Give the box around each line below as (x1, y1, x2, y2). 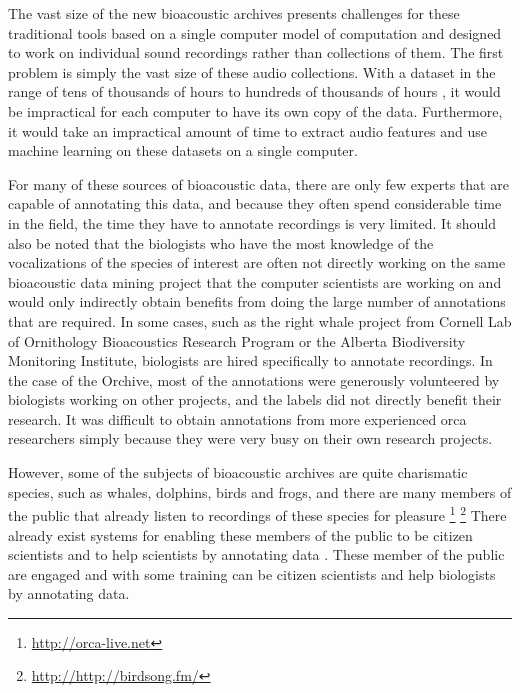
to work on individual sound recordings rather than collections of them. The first (8, 42, 504, 63)
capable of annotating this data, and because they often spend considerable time (8, 193, 502, 214)
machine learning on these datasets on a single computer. (8, 140, 358, 161)
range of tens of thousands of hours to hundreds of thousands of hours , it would (8, 81, 501, 102)
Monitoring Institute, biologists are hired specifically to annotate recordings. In (8, 350, 493, 371)
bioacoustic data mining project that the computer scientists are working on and (8, 271, 502, 292)
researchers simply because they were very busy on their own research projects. (8, 428, 493, 449)
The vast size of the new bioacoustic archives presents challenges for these (8, 3, 460, 23)
